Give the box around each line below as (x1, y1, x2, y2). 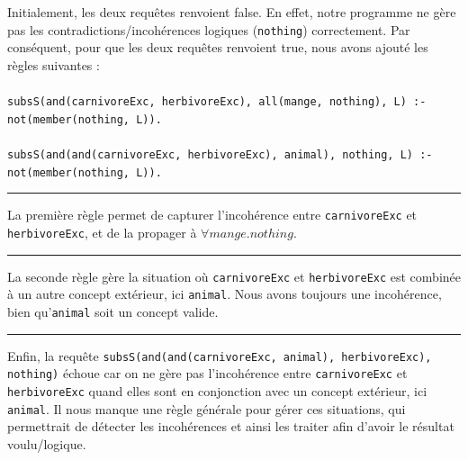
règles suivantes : (7, 55, 100, 74)
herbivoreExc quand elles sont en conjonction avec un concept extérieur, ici (7, 381, 427, 400)
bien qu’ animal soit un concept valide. (7, 302, 219, 320)
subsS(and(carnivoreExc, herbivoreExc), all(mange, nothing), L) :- (7, 95, 427, 109)
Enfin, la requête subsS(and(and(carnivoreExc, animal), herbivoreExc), (7, 346, 432, 365)
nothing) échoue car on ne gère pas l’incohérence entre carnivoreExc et (7, 364, 408, 383)
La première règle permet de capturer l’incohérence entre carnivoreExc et (7, 205, 418, 224)
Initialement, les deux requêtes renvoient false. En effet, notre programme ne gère (7, 3, 456, 21)
